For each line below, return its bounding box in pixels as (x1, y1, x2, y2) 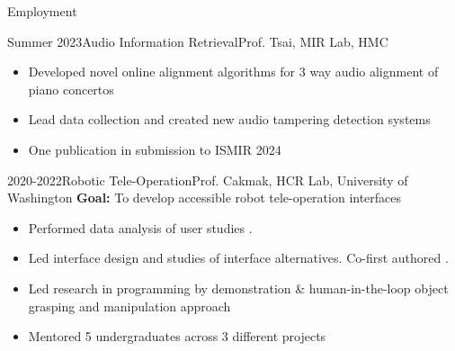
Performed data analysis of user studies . (28, 218, 253, 237)
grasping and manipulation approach (28, 296, 231, 315)
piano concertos (28, 79, 114, 98)
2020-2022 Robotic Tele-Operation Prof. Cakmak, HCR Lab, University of (7, 170, 408, 189)
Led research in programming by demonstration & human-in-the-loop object (28, 278, 449, 297)
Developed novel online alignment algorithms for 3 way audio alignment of (28, 62, 439, 81)
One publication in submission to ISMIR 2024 (28, 139, 281, 158)
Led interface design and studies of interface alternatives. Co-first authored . (28, 248, 449, 267)
